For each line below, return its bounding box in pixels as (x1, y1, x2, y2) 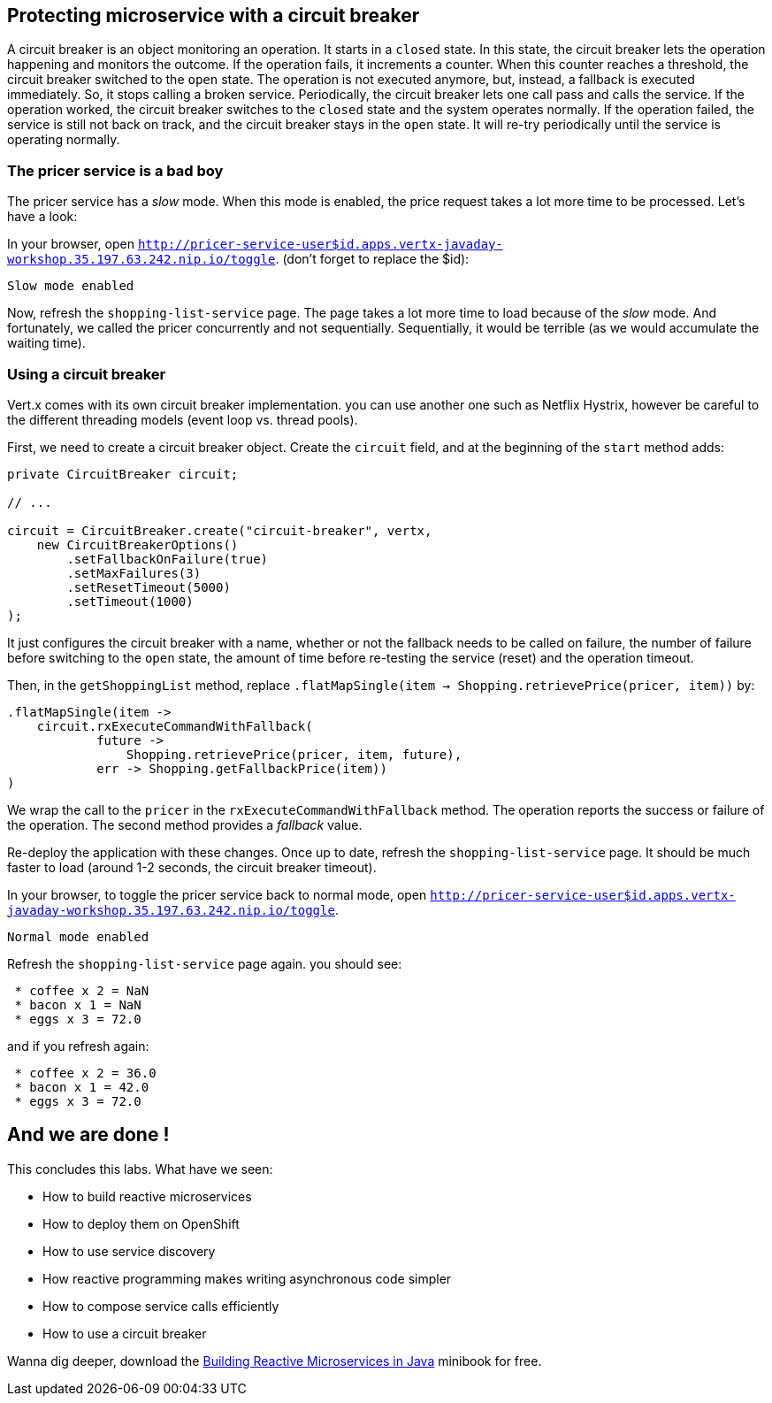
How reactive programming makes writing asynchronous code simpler (42, 1270, 452, 1286)
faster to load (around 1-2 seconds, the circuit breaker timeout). (7, 859, 377, 875)
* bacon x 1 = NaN (14, 997, 141, 1012)
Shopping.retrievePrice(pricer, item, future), (126, 747, 462, 762)
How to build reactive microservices (42, 1188, 252, 1204)
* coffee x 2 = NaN (14, 983, 149, 998)
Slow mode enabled (7, 279, 134, 294)
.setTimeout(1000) (66, 594, 194, 609)
